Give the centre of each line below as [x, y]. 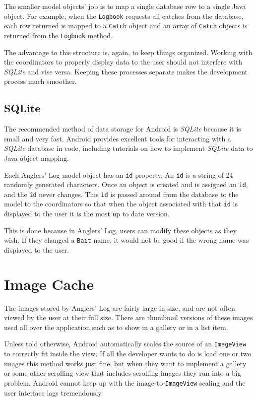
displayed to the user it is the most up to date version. [87, 214]
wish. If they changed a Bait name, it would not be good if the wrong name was [127, 240]
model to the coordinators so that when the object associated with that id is [121, 204]
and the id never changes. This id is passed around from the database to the [121, 194]
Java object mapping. [36, 158]
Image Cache [49, 284]
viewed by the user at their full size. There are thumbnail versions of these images [128, 317]
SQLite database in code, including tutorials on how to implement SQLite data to [128, 148]
